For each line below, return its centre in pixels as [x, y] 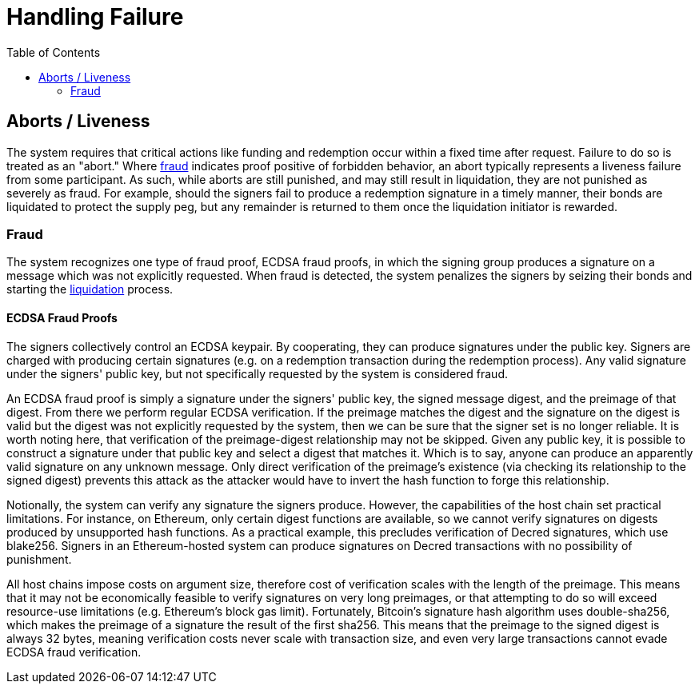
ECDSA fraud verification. [74, 652]
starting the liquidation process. [90, 289]
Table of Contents [54, 52]
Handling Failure [95, 17]
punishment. [39, 559]
